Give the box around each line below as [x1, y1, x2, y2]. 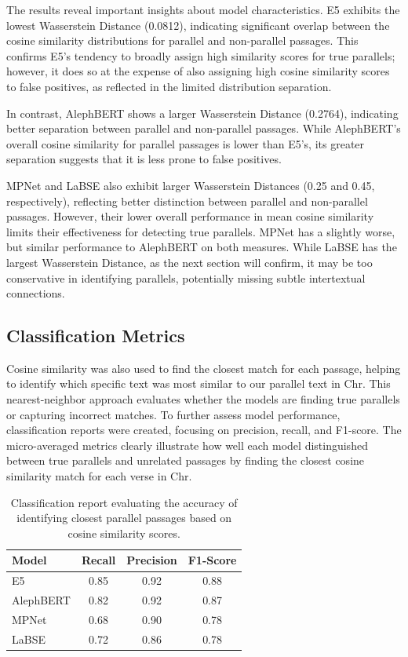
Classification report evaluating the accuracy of [10, 494, 238, 510]
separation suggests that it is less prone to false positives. [6, 151, 282, 167]
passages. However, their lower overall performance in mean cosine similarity [6, 208, 374, 224]
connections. [6, 285, 65, 301]
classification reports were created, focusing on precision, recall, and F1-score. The [6, 422, 402, 438]
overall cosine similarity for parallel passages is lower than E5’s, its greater [6, 135, 365, 151]
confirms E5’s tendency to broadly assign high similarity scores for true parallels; [6, 47, 395, 64]
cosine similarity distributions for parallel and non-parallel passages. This [6, 32, 359, 49]
